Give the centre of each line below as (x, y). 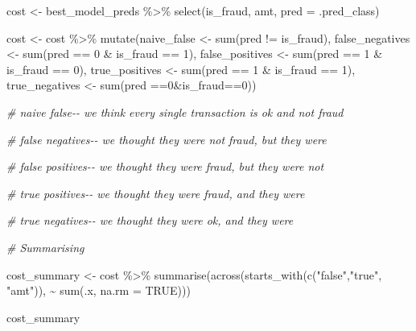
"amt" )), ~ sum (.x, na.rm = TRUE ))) (99, 290)
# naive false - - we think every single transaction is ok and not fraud (175, 112)
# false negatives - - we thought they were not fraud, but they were (167, 139)
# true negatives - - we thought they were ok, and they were (150, 220)
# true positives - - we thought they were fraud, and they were (156, 193)
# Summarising (45, 247)
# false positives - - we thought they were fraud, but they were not (165, 166)
